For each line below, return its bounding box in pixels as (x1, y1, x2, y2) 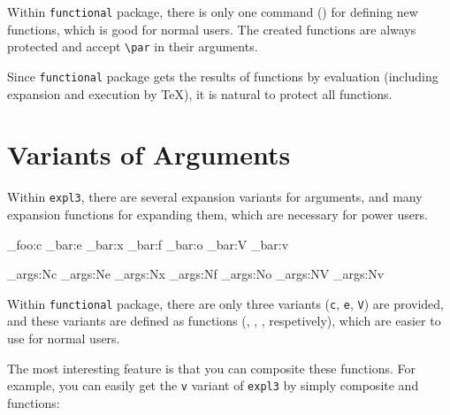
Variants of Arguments (7, 136, 291, 173)
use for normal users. (7, 328, 120, 347)
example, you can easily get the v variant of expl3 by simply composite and (7, 376, 419, 395)
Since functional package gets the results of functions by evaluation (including (7, 66, 439, 85)
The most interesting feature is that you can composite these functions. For (7, 358, 416, 377)
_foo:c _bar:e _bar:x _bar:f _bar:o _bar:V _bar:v (7, 234, 289, 253)
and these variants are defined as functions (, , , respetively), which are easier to (7, 311, 441, 330)
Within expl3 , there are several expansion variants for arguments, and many (7, 188, 423, 206)
